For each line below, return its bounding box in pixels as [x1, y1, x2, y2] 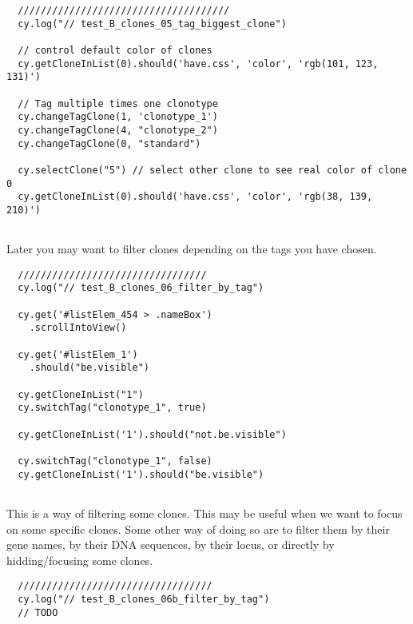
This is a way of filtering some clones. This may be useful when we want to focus [6, 504, 403, 521]
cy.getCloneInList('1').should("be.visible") [18, 468, 264, 480]
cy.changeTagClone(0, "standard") [18, 137, 201, 149]
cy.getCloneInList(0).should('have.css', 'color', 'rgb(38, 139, [18, 191, 373, 203]
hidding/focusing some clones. [6, 551, 153, 568]
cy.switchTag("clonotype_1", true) [18, 402, 207, 414]
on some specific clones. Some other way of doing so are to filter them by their [6, 520, 390, 537]
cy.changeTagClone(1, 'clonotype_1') [18, 111, 218, 123]
